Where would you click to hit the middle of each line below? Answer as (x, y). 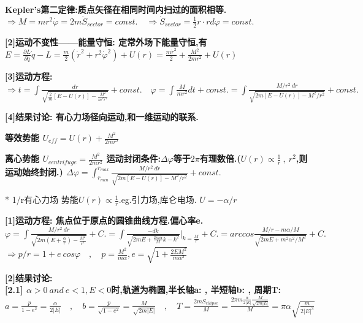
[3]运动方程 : (29, 76)
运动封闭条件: (133, 158)
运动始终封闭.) (34, 171)
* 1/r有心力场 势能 (42, 199)
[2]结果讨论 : (29, 277)
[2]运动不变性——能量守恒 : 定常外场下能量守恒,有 (106, 41)
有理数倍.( (220, 158)
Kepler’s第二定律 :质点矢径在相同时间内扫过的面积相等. (116, 9)
